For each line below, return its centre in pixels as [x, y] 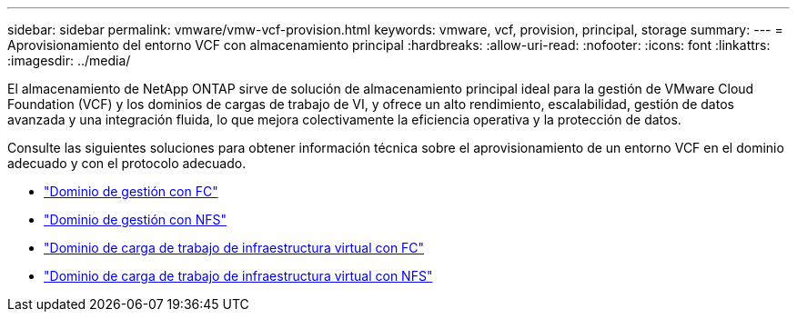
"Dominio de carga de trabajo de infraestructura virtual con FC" [234, 248]
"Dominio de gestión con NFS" [135, 219]
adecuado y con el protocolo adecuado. [127, 163]
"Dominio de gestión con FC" [131, 191]
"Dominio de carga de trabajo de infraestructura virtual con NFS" [238, 276]
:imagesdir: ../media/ [69, 60]
